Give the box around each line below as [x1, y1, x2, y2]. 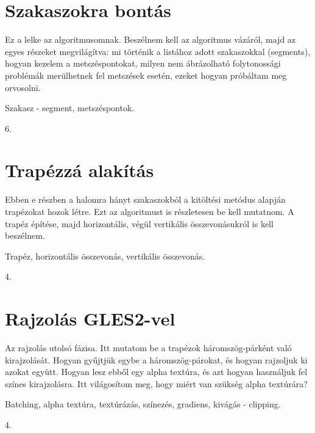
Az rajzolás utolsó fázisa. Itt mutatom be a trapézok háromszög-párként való [5, 341, 292, 354]
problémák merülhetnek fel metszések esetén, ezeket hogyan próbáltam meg [5, 68, 287, 81]
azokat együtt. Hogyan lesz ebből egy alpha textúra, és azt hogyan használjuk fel [5, 365, 308, 378]
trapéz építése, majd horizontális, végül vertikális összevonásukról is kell [5, 217, 274, 230]
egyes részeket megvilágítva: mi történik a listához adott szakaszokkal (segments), [5, 45, 311, 57]
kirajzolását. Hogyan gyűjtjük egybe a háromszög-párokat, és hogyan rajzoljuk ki [5, 353, 308, 366]
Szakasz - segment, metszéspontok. [5, 101, 135, 114]
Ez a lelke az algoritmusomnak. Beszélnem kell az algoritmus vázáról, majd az [5, 33, 296, 46]
